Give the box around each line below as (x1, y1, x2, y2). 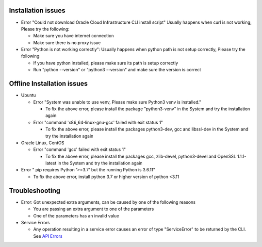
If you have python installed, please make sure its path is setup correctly (33, 60, 178, 66)
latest (45, 160, 57, 166)
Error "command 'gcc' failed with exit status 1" (33, 147, 126, 152)
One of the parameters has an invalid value (33, 213, 119, 218)
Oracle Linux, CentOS (21, 140, 65, 146)
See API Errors (33, 233, 63, 239)
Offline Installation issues (9, 80, 88, 88)
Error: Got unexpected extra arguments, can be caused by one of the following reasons (21, 199, 196, 205)
